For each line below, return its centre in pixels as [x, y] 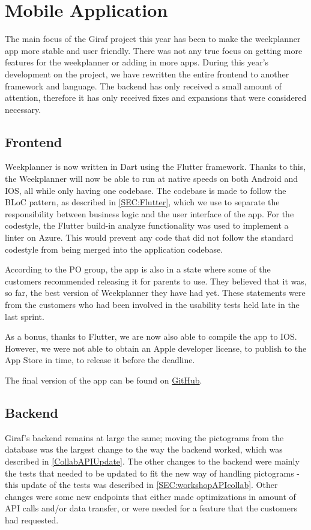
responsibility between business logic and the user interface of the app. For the [149, 213]
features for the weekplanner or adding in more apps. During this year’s [137, 62]
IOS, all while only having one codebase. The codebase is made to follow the [146, 190]
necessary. [23, 109]
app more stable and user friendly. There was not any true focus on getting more [154, 50]
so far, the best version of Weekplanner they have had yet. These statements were [155, 293]
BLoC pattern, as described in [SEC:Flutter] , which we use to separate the [142, 202]
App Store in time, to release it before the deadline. [100, 360]
